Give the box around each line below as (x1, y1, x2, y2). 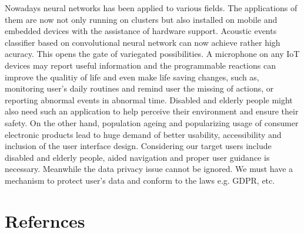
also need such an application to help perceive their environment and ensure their (5, 105, 299, 117)
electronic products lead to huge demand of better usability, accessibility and (5, 128, 282, 140)
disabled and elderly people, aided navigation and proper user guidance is (5, 151, 270, 163)
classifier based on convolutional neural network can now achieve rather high (5, 36, 280, 48)
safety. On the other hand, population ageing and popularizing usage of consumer (5, 116, 299, 129)
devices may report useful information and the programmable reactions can (5, 59, 276, 71)
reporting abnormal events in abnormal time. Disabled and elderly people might (5, 93, 293, 106)
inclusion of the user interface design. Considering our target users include (5, 140, 272, 152)
